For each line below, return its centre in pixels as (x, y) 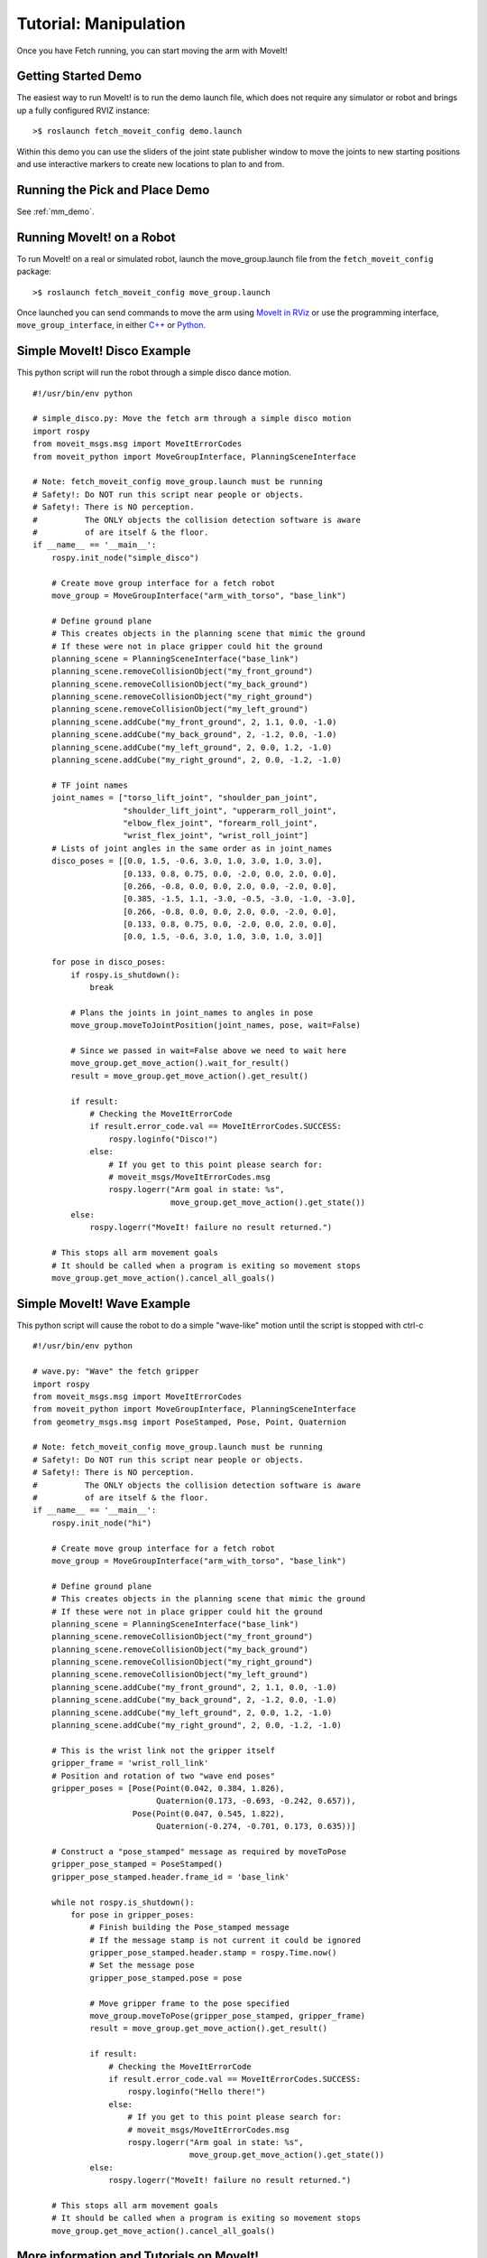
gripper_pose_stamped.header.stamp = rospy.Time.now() (213, 1953)
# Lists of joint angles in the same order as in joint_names (192, 848)
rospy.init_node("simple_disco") (125, 557)
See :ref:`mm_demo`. (55, 211)
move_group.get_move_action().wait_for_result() (180, 1063)
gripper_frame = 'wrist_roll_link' (130, 1763)
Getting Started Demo (79, 76)
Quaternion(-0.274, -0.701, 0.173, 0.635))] (256, 1826)
